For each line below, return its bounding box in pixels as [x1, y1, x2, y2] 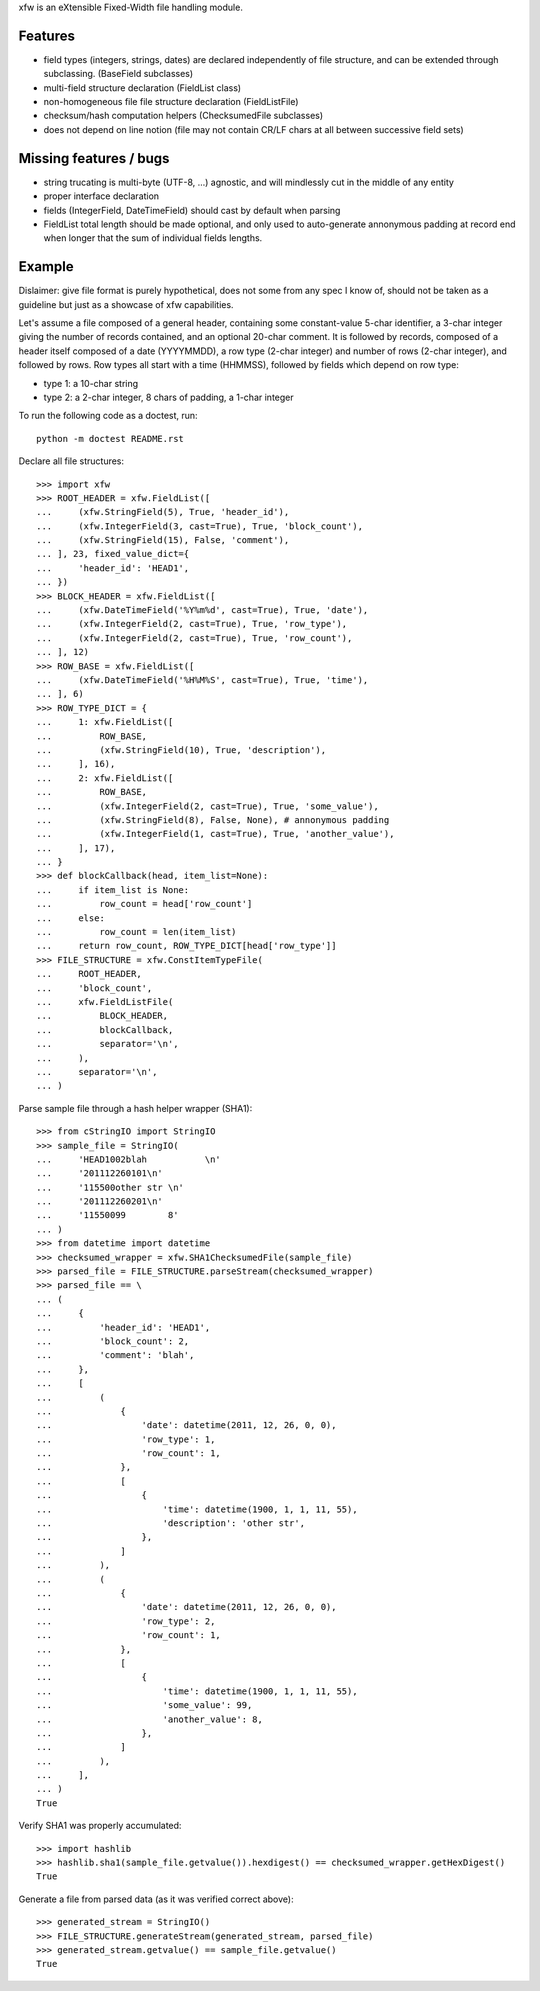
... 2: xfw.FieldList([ [36, 772, 174, 784]
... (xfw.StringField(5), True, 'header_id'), [36, 506, 290, 518]
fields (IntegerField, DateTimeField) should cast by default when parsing [43, 204, 341, 216]
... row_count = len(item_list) [36, 926, 237, 938]
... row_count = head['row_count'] [36, 898, 253, 910]
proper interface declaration [43, 190, 160, 202]
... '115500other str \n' [36, 1181, 185, 1193]
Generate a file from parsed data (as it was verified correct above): [18, 1893, 294, 1905]
